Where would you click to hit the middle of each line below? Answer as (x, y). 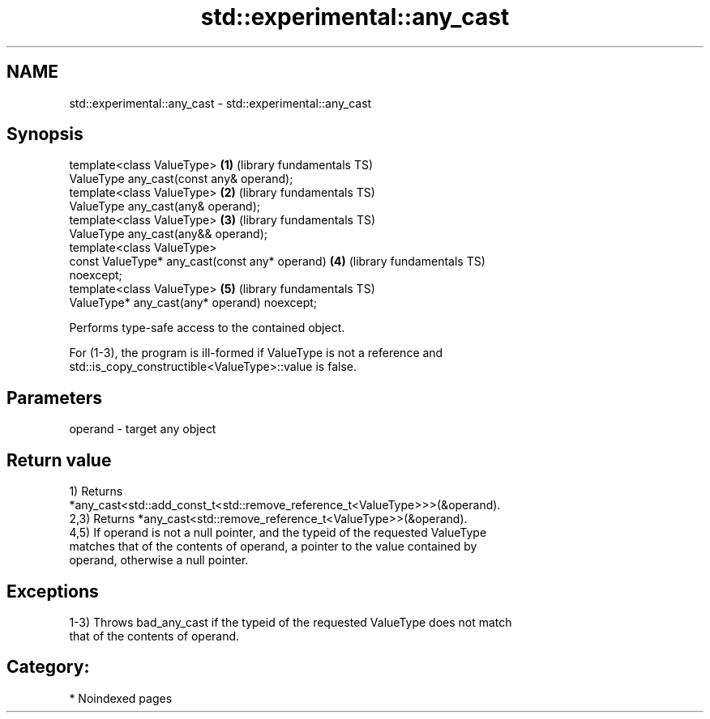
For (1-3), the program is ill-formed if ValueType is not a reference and (256, 353)
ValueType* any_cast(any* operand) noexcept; (193, 303)
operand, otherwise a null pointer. (159, 560)
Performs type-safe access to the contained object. (207, 328)
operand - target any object (143, 429)
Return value (59, 460)
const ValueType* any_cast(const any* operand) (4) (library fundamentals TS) (277, 262)
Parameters (54, 398)
